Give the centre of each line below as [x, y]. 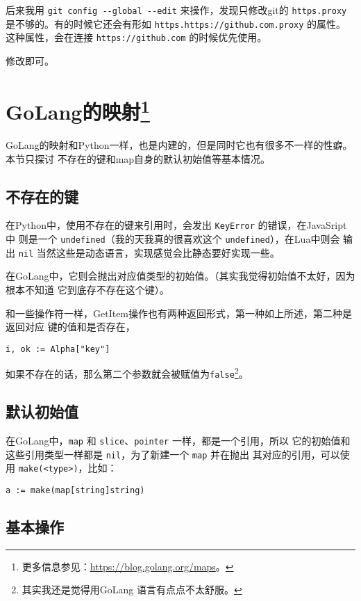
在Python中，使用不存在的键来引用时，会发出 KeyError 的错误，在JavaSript [176, 225]
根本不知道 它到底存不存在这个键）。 [87, 289]
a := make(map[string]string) [75, 490]
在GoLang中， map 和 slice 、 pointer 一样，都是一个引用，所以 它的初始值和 [178, 440]
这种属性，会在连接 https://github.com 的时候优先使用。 [136, 37]
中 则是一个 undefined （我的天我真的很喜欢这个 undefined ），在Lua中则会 [173, 239]
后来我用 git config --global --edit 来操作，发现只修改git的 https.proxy [176, 10]
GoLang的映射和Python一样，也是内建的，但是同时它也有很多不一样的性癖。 [179, 145]
